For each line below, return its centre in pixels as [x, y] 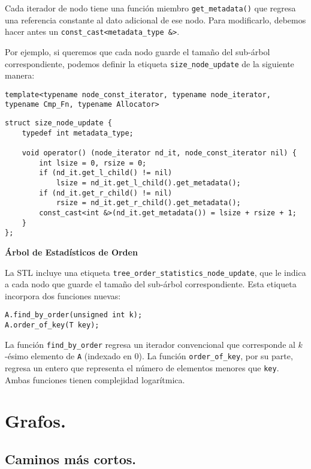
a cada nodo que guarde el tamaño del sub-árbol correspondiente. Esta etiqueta [151, 284]
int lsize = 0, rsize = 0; [93, 163]
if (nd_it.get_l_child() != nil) [106, 173]
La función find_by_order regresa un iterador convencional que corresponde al [150, 344]
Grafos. [35, 421]
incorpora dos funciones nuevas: [63, 295]
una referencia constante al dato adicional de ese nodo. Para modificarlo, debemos [155, 19]
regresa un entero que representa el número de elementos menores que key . [142, 368]
